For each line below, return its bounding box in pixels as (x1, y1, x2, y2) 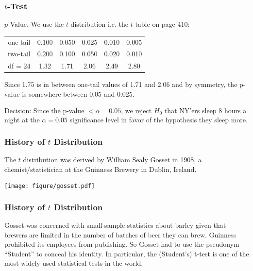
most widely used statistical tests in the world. (4, 258, 143, 268)
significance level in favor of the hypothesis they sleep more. (69, 115, 248, 125)
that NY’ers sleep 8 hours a (164, 105, 247, 115)
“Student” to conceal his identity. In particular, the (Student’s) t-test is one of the (4, 248, 249, 258)
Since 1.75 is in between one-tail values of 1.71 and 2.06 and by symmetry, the (4, 79, 237, 89)
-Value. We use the (8, 19, 64, 29)
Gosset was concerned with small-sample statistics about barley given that (4, 220, 226, 230)
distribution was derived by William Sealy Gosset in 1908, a (23, 154, 202, 164)
